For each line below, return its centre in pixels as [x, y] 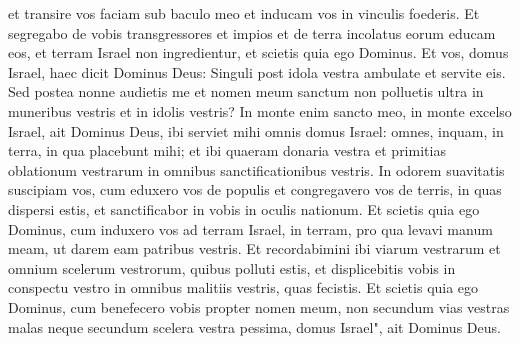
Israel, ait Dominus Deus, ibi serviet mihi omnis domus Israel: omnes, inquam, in [256, 130]
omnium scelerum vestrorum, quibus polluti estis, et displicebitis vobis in [232, 267]
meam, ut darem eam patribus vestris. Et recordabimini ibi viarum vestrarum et [254, 248]
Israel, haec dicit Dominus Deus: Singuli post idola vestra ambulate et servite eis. [257, 71]
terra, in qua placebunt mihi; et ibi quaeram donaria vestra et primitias [227, 150]
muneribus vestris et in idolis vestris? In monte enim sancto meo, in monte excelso [260, 110]
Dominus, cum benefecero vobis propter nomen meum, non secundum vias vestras [259, 306]
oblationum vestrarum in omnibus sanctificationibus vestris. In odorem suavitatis [256, 169]
